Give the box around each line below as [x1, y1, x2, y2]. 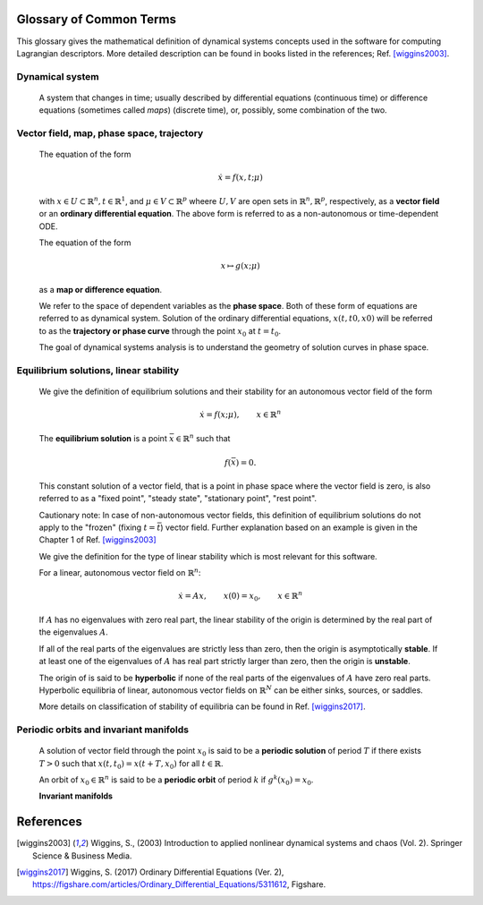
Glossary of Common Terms [16, 12, 176, 27]
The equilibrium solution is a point [38, 432, 167, 443]
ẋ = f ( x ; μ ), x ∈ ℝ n [199, 408, 282, 420]
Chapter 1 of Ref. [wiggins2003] [38, 534, 157, 545]
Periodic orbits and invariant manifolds [16, 723, 190, 736]
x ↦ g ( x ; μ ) [220, 260, 261, 271]
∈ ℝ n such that [175, 431, 231, 443]
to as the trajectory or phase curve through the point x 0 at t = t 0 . [38, 325, 282, 338]
